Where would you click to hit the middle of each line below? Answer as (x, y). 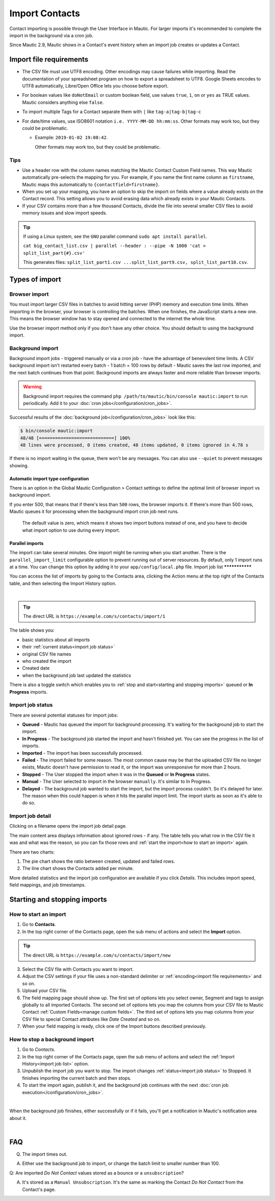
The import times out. (45, 1154)
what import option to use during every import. (71, 530)
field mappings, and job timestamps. (48, 885)
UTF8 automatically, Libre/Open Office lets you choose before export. (95, 86)
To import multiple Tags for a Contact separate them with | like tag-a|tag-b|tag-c (112, 112)
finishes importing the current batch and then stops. (77, 1078)
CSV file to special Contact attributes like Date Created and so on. (91, 1019)
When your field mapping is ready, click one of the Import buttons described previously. (114, 1026)
